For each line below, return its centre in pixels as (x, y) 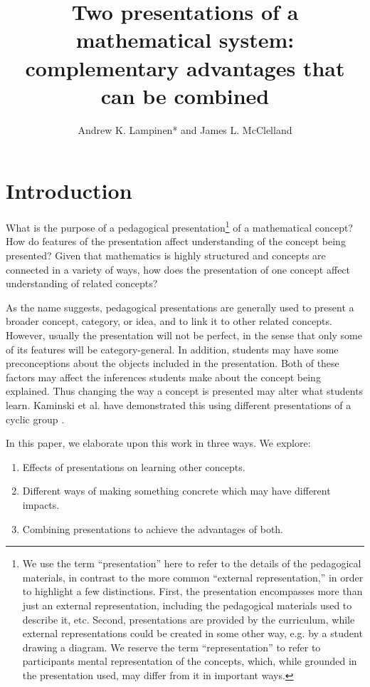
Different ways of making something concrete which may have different (176, 491)
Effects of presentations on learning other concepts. (134, 466)
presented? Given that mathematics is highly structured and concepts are (166, 255)
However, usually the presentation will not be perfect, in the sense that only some (184, 335)
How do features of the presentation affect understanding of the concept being (176, 241)
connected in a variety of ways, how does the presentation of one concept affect (178, 269)
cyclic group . (35, 419)
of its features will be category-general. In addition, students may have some (172, 349)
